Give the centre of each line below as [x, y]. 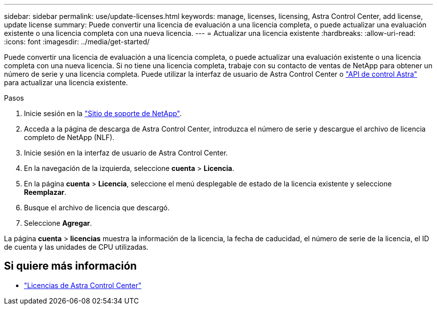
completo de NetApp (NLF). [69, 137]
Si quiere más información [71, 266]
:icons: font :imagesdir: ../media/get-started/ [77, 42]
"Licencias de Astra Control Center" [83, 285]
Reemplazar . [45, 192]
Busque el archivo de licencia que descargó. [97, 208]
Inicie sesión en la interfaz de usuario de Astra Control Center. [126, 153]
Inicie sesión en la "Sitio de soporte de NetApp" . [103, 113]
